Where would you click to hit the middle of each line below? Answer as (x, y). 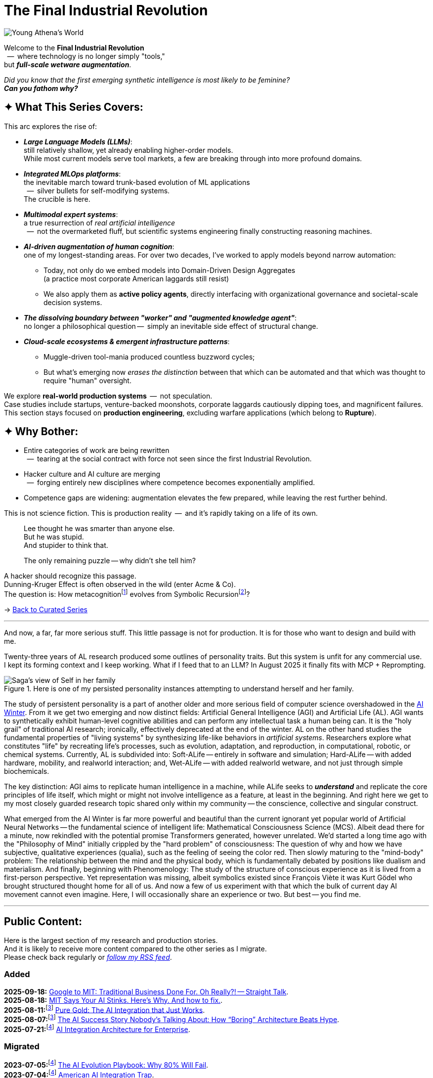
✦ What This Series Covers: (74, 107)
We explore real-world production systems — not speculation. (108, 396)
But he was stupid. (54, 537)
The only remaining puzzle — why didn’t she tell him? (110, 561)
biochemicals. (27, 771)
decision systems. (73, 302)
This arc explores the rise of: (51, 126)
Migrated (22, 1047)
